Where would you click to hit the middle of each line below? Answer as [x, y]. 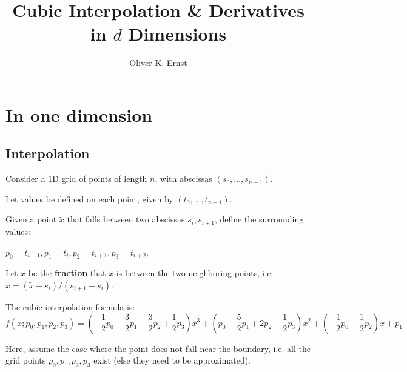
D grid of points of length [100, 178]
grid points [26, 360]
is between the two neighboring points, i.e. [195, 273]
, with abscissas [183, 178]
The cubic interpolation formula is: [70, 306]
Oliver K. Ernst [158, 63]
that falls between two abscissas [126, 219]
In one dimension [79, 114]
